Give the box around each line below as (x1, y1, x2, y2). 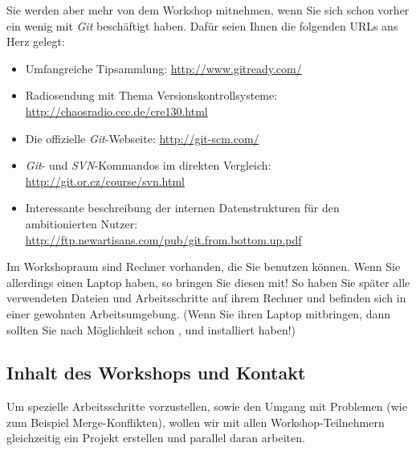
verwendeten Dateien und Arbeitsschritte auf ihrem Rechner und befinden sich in (6, 289, 406, 306)
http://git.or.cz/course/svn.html (25, 172, 185, 189)
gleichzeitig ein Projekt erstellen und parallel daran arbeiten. (6, 429, 305, 446)
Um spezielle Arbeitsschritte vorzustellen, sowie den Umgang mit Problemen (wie (6, 398, 407, 415)
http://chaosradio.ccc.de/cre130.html (25, 102, 208, 119)
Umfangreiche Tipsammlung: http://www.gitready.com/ (25, 59, 302, 76)
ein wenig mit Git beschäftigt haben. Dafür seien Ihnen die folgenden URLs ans (6, 17, 398, 34)
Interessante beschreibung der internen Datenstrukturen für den (25, 199, 340, 216)
